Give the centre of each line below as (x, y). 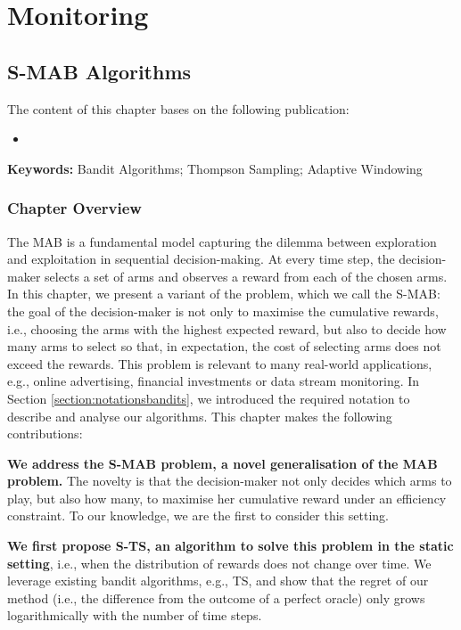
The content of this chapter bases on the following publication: (178, 108)
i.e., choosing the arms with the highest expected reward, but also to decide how (227, 328)
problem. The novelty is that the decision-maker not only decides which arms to (230, 481)
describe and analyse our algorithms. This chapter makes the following (200, 416)
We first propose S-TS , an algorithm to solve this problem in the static (230, 546)
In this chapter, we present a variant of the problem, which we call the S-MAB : (224, 294)
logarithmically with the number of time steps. (135, 615)
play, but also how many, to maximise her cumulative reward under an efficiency (227, 498)
